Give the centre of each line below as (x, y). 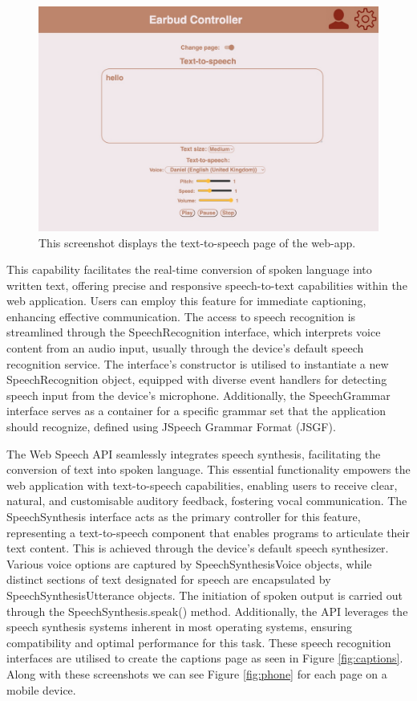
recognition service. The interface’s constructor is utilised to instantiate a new (198, 363)
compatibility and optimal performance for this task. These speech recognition (199, 642)
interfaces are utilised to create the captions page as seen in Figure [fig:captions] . (205, 658)
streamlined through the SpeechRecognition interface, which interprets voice (194, 332)
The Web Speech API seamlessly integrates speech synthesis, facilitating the (194, 453)
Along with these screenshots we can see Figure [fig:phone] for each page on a (197, 673)
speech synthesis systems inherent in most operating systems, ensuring (180, 627)
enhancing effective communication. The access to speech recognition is (181, 316)
